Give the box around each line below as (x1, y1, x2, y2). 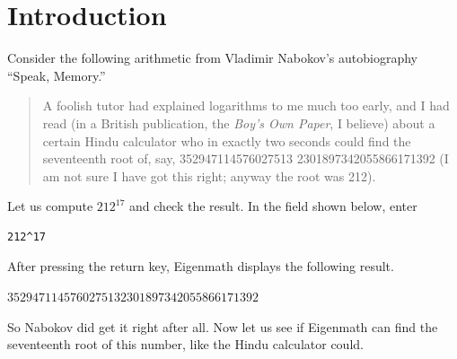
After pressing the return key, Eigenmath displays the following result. (7, 257, 394, 276)
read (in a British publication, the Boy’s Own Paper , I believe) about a (42, 113, 435, 132)
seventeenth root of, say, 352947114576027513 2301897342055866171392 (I (42, 149, 449, 168)
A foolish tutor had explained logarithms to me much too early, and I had (42, 96, 450, 115)
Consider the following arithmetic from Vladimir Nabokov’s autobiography (7, 48, 417, 67)
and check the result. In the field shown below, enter (129, 197, 417, 215)
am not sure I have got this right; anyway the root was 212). (42, 166, 376, 185)
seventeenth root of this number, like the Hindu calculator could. (7, 335, 364, 354)
